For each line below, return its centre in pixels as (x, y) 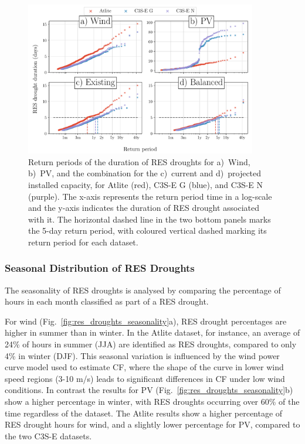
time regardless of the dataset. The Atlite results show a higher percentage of (144, 413)
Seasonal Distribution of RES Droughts (100, 268)
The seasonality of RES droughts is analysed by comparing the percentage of (143, 290)
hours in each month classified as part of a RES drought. (107, 301)
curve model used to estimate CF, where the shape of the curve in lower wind (144, 367)
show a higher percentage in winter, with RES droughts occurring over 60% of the (152, 402)
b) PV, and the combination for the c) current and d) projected (145, 173)
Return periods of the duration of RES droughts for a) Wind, (139, 161)
